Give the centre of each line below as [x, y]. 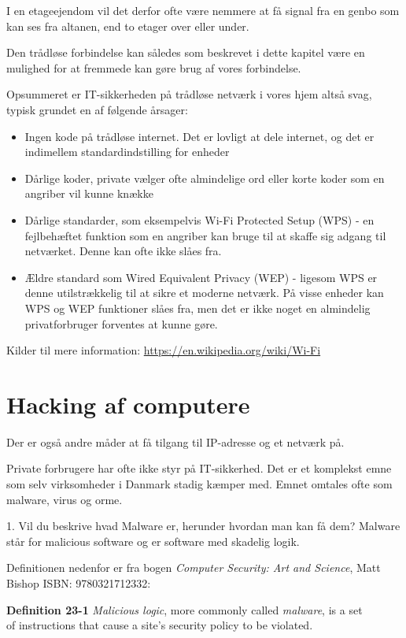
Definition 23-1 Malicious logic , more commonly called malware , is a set [185, 609]
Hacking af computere [128, 404]
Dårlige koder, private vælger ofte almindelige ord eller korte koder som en [205, 178]
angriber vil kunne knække [89, 193]
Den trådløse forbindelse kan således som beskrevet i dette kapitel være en [186, 52]
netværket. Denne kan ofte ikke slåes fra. [123, 251]
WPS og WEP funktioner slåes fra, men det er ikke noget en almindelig [197, 308]
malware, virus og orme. [65, 499]
